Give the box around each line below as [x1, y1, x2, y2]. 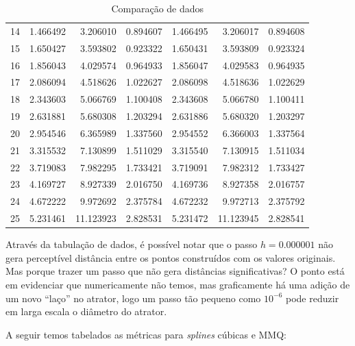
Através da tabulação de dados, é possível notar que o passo [5, 237, 258, 251]
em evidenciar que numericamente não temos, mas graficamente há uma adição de [5, 277, 350, 291]
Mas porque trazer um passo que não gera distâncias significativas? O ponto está [5, 264, 345, 278]
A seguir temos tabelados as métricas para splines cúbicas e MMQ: [5, 327, 286, 341]
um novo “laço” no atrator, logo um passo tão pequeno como [5, 291, 261, 305]
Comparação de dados [111, 1, 204, 15]
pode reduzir [286, 291, 339, 305]
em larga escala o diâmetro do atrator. [5, 304, 167, 319]
